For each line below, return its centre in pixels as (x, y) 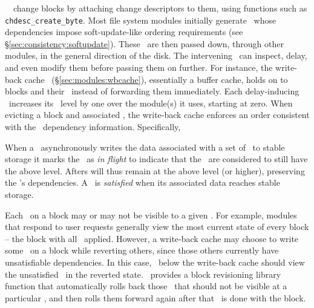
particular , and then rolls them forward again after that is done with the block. (155, 297)
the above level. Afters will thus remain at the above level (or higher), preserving (155, 170)
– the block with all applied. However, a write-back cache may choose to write (152, 238)
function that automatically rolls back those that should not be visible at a (146, 286)
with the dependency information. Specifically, (93, 126)
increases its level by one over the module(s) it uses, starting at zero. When (151, 103)
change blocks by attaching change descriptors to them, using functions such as (160, 8)
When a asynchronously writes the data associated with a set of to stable (145, 147)
